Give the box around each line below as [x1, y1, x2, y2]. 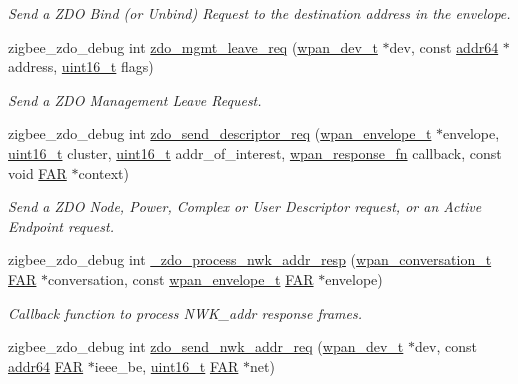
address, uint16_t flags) [8, 56, 154, 77]
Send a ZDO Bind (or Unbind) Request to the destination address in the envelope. [8, 3, 511, 23]
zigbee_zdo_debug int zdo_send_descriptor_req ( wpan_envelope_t [8, 123, 432, 144]
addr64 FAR [8, 355, 84, 376]
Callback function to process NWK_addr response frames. [8, 302, 363, 323]
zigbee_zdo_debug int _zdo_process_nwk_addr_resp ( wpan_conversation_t [8, 249, 492, 270]
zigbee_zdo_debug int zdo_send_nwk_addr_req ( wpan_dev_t [8, 336, 404, 357]
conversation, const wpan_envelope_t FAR [48, 268, 314, 289]
